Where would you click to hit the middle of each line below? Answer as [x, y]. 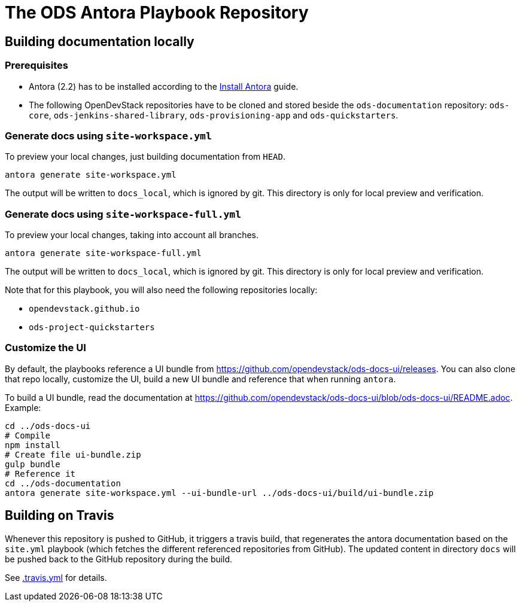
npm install [33, 445]
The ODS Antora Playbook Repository [157, 13]
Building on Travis [60, 516]
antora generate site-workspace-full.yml [103, 253]
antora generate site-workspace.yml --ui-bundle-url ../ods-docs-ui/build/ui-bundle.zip [219, 493]
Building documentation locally [100, 41]
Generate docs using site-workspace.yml [108, 135]
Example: [23, 407]
